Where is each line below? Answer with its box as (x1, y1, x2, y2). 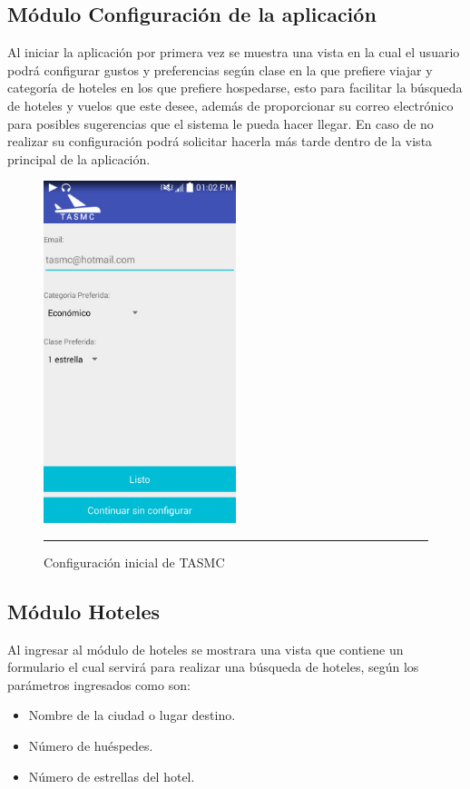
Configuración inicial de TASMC (44, 552, 225, 571)
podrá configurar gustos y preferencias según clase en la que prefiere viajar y (7, 60, 433, 79)
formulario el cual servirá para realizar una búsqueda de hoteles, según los (7, 657, 419, 676)
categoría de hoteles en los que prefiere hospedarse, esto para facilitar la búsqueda (7, 78, 463, 97)
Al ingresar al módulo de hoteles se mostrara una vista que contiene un (7, 639, 404, 658)
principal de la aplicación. (7, 149, 151, 168)
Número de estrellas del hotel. (28, 766, 195, 785)
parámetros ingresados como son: (7, 675, 191, 694)
